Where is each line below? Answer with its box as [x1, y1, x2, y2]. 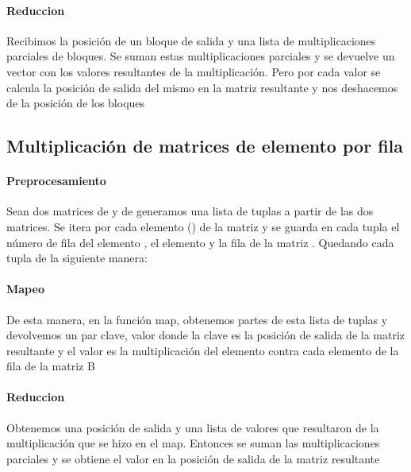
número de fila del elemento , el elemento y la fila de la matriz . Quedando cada [6, 234, 394, 250]
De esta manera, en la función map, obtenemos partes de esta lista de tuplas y [6, 311, 388, 327]
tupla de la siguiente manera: [6, 250, 148, 266]
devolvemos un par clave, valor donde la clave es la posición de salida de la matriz [6, 327, 405, 343]
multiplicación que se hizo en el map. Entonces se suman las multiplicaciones [6, 435, 380, 451]
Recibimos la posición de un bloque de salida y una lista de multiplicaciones [6, 32, 376, 48]
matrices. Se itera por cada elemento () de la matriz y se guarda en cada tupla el [6, 218, 400, 234]
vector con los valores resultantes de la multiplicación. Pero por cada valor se [6, 63, 381, 79]
